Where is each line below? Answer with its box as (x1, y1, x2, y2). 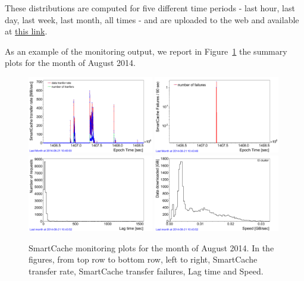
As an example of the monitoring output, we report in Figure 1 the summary (5, 45, 287, 57)
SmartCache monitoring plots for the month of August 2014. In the (29, 241, 274, 254)
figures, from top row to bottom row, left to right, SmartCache (29, 253, 258, 266)
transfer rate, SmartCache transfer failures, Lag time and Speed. (29, 264, 264, 277)
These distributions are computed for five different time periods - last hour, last (5, 2, 295, 14)
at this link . (5, 25, 48, 37)
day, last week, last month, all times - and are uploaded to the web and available (5, 13, 299, 26)
